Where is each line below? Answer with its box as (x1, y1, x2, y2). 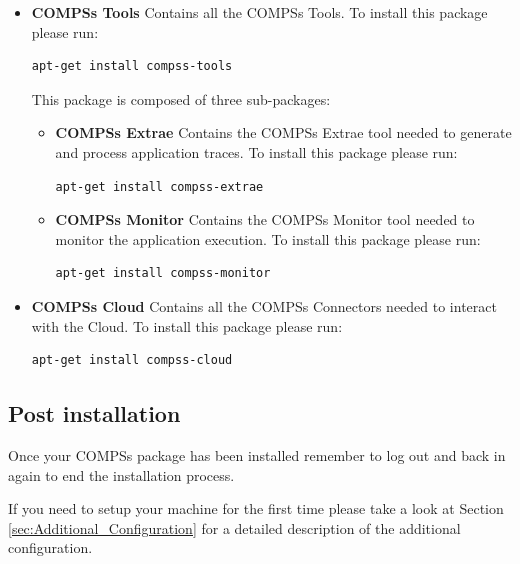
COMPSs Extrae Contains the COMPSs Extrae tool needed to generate (55, 122, 512, 143)
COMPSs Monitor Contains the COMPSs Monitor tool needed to (55, 209, 475, 230)
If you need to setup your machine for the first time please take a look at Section (8, 498, 504, 519)
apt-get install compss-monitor (55, 266, 271, 281)
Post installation (8, 398, 181, 429)
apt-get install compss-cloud (31, 353, 233, 368)
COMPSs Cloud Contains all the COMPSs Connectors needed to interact (31, 295, 497, 316)
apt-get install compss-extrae (55, 179, 264, 194)
